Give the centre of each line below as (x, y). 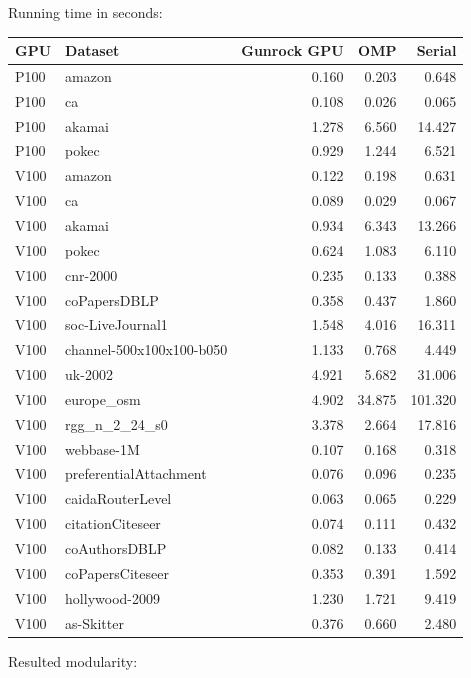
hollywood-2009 (112, 597)
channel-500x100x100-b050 (146, 349)
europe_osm (103, 398)
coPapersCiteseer (117, 572)
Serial (436, 50)
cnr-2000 (91, 274)
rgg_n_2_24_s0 (116, 423)
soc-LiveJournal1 (116, 324)
